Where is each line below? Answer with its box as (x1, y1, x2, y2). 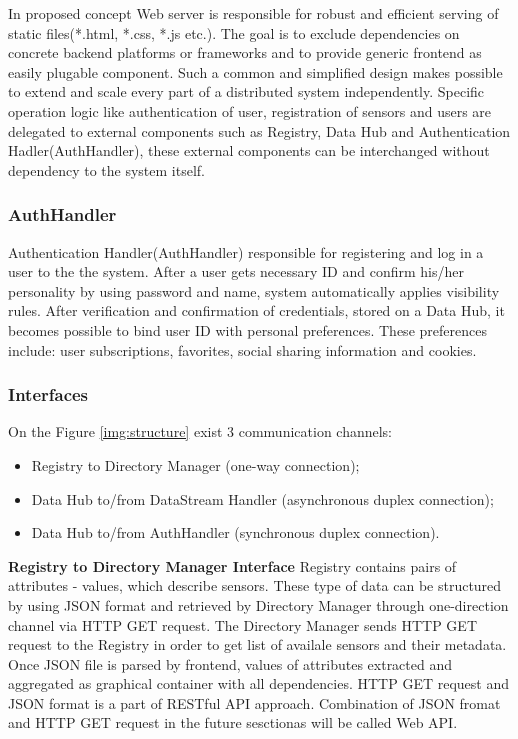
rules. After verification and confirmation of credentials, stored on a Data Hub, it (8, 300, 505, 321)
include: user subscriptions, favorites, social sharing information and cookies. (8, 339, 477, 360)
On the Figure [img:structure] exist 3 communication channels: (8, 421, 393, 442)
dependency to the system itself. (8, 159, 205, 180)
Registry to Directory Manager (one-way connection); (31, 454, 360, 475)
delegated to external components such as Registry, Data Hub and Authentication (8, 120, 511, 141)
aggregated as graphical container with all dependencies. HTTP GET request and (8, 673, 509, 694)
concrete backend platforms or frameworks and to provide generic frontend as (8, 42, 482, 63)
